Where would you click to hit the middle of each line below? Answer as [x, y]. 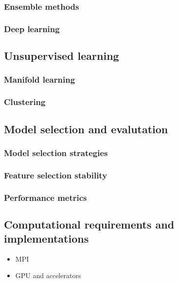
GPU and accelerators [48, 275]
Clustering [25, 102]
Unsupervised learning [62, 56]
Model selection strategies [56, 152]
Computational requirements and [89, 224]
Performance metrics [45, 197]
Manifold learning [40, 79]
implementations [46, 238]
